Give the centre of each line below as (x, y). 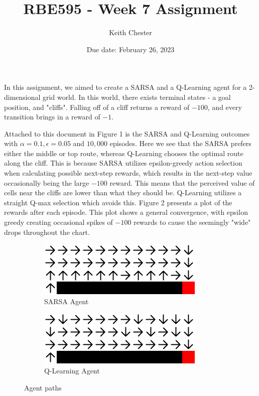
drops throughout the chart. (47, 232)
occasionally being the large (47, 182)
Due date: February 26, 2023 (131, 49)
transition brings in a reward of (52, 117)
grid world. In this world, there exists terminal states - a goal (137, 97)
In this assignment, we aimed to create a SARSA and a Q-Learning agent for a (125, 87)
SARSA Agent (67, 301)
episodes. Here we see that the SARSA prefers (180, 143)
